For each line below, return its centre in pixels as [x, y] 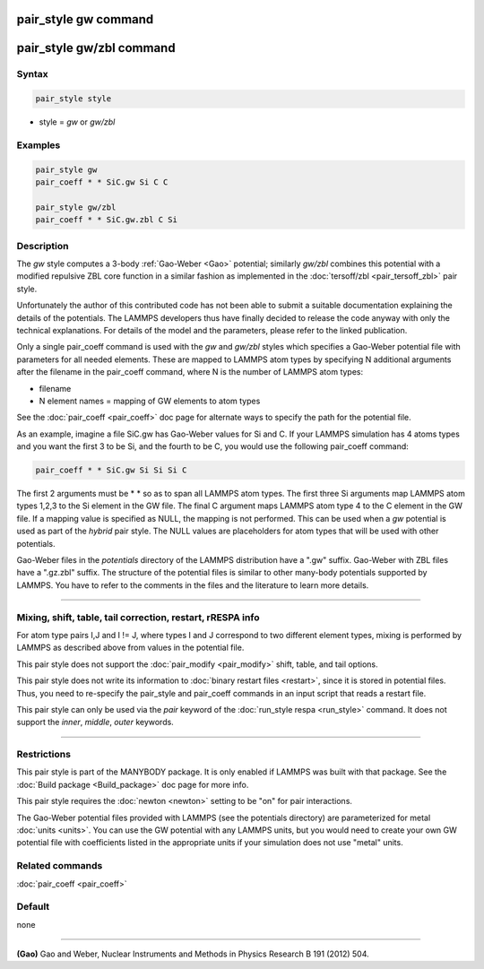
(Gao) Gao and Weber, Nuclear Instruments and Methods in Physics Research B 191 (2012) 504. [193, 954]
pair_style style [73, 99]
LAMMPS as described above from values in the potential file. [130, 648]
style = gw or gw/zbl [77, 122]
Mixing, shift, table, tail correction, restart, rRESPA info [138, 617]
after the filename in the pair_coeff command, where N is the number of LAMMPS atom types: [190, 372]
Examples [39, 145]
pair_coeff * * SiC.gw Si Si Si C [111, 470]
